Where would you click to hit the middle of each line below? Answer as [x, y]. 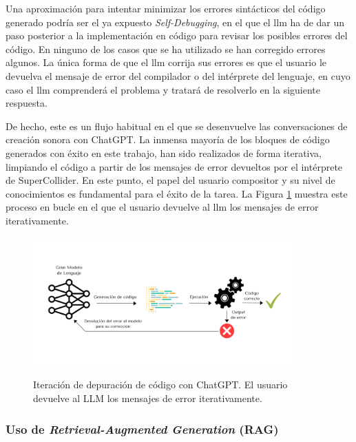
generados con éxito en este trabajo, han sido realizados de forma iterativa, [164, 152]
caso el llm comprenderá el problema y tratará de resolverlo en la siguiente [163, 89]
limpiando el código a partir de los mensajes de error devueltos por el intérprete [174, 166]
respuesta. [27, 103]
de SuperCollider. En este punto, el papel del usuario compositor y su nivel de [170, 180]
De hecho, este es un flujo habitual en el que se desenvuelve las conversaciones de [177, 126]
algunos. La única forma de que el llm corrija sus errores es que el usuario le [166, 62]
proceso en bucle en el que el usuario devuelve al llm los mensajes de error [162, 207]
